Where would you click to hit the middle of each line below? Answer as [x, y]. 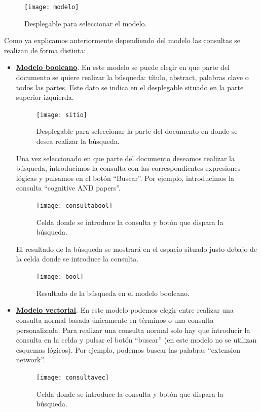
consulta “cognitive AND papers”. [68, 188]
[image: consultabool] [74, 206]
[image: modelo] [52, 7]
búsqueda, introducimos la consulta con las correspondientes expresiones [128, 168]
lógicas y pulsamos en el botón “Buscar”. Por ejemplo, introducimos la [125, 178]
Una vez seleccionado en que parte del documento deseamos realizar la [125, 158]
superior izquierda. [45, 97]
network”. [31, 360]
